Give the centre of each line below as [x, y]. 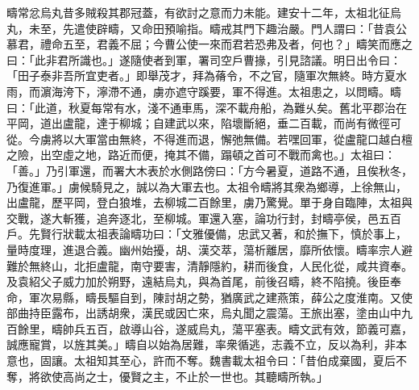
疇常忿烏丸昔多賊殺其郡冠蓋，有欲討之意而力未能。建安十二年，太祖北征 [198, 12]
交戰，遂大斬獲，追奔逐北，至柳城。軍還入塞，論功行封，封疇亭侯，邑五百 [204, 218]
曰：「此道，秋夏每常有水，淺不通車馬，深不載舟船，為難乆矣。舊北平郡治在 [207, 107]
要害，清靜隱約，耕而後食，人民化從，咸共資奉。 [282, 265]
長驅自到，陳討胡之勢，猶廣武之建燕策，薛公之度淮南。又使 [254, 297]
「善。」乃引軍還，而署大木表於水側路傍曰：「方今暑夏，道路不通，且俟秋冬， [209, 170]
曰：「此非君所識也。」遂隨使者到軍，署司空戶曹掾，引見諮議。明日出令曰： [204, 59]
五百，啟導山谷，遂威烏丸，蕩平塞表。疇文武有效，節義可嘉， [249, 328]
